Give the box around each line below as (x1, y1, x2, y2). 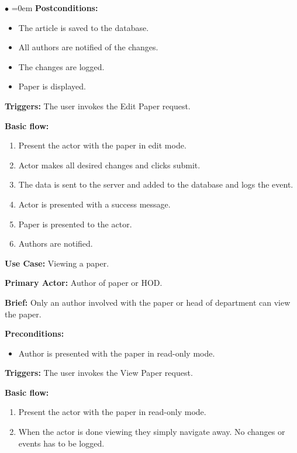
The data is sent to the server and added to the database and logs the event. (18, 178, 293, 191)
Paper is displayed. (18, 80, 86, 92)
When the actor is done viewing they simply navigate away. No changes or (18, 426, 285, 438)
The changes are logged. (18, 60, 105, 72)
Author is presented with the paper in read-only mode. (18, 347, 215, 359)
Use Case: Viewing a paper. (5, 257, 109, 269)
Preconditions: (5, 327, 64, 340)
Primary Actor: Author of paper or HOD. (5, 276, 163, 289)
